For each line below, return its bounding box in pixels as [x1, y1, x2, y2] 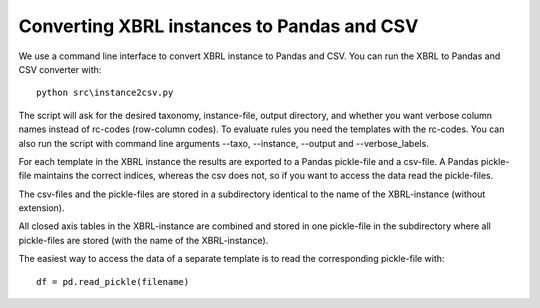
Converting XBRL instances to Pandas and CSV [18, 15, 419, 37]
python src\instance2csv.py [36, 87, 174, 99]
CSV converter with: [18, 63, 102, 75]
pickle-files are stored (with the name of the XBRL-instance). [18, 234, 269, 246]
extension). [18, 202, 65, 214]
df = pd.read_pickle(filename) [36, 276, 190, 287]
